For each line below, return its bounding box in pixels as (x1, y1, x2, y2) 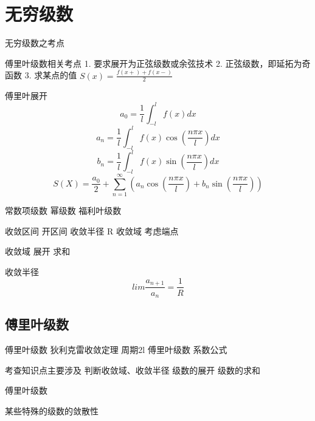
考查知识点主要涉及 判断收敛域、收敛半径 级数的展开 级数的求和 (5, 363, 260, 376)
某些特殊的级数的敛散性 (5, 404, 99, 417)
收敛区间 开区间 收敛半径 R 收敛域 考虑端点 (5, 224, 179, 237)
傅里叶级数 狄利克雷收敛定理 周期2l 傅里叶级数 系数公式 (5, 343, 227, 356)
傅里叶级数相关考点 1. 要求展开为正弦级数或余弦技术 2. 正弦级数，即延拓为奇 (5, 56, 311, 69)
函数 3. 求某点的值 (5, 69, 77, 81)
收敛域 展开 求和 (5, 245, 71, 258)
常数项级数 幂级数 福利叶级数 (5, 204, 122, 217)
